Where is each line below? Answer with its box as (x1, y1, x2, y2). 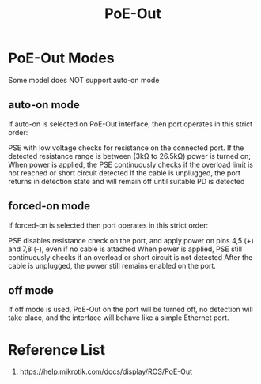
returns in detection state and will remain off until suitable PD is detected (8, 176, 245, 186)
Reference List (8, 341, 105, 359)
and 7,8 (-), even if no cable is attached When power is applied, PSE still (8, 244, 243, 254)
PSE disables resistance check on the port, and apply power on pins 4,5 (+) (8, 235, 255, 245)
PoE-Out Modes (8, 49, 115, 67)
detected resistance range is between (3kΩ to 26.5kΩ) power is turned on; (8, 151, 252, 160)
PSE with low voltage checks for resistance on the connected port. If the (8, 143, 244, 152)
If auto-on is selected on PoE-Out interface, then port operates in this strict (8, 119, 253, 129)
